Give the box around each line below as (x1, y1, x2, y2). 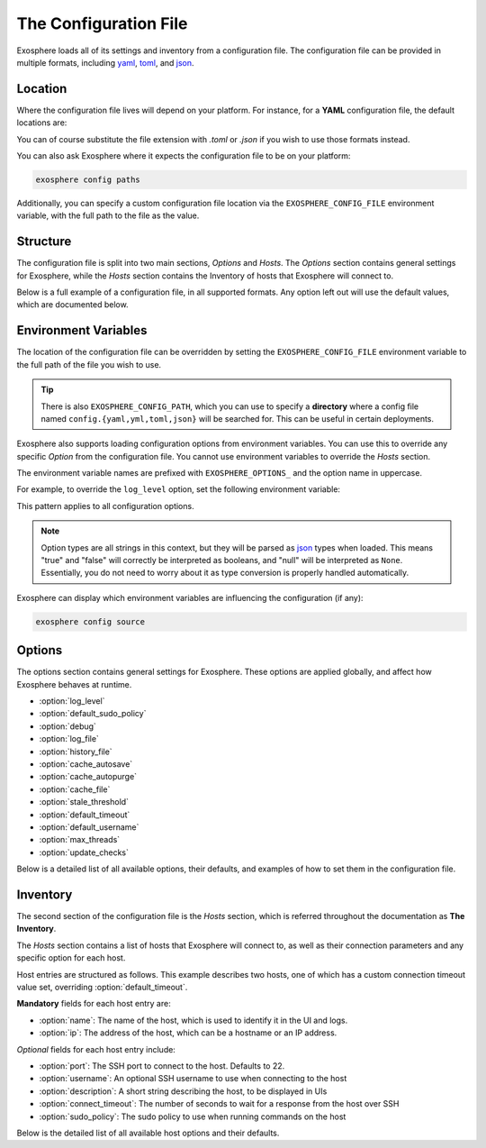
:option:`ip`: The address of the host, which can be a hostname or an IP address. (39, 1027, 337, 1038)
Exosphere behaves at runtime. (16, 679, 132, 689)
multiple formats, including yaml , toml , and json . (16, 57, 194, 68)
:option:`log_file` (39, 733, 99, 744)
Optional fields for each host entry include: (16, 1043, 175, 1054)
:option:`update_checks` (39, 847, 130, 858)
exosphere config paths (35, 175, 141, 185)
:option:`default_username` (39, 822, 139, 833)
